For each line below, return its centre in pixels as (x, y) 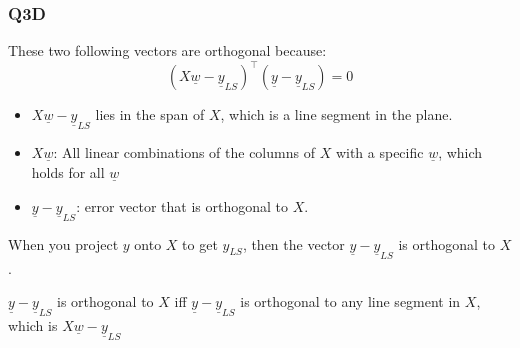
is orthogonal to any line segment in (350, 301)
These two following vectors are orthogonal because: (167, 50)
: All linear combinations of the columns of (184, 152)
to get (200, 243)
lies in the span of (150, 114)
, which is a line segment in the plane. (336, 114)
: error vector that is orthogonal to (182, 205)
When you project (63, 243)
